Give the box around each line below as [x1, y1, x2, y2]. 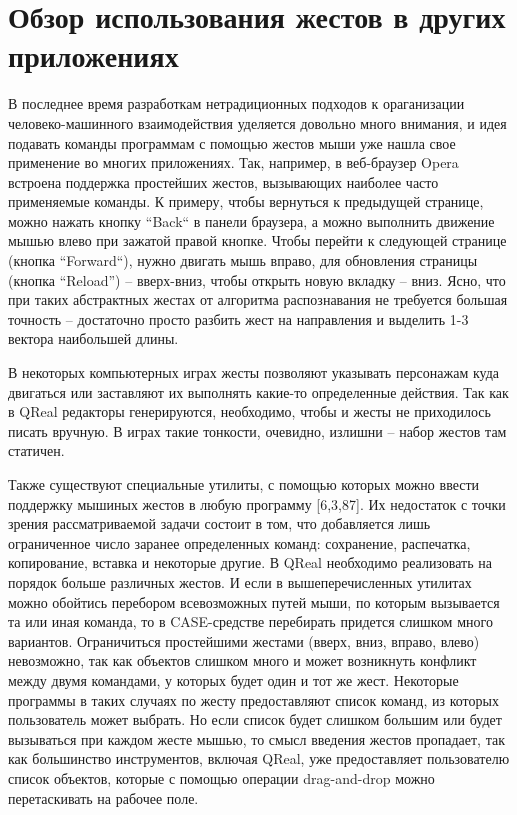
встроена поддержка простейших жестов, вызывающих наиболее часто [8, 171, 439, 192]
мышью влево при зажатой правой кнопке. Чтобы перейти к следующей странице [8, 230, 507, 251]
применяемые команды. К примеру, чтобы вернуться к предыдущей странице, [8, 191, 484, 212]
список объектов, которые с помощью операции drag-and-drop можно [8, 767, 435, 788]
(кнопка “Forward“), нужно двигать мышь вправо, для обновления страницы [8, 250, 478, 271]
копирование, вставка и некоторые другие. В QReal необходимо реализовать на [8, 552, 492, 573]
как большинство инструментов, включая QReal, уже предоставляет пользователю [8, 748, 510, 769]
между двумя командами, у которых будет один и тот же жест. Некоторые [8, 669, 459, 690]
